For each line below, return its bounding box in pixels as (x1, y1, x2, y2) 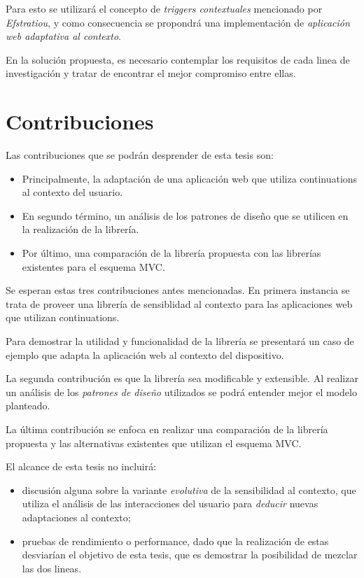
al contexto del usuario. (22, 185, 123, 199)
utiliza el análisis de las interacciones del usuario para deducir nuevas (22, 496, 318, 511)
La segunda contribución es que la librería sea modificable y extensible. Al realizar (6, 371, 358, 386)
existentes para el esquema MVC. (22, 259, 165, 274)
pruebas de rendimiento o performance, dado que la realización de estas (22, 533, 329, 548)
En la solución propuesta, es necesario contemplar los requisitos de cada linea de (6, 52, 350, 66)
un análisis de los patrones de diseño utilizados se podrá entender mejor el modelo (6, 384, 357, 399)
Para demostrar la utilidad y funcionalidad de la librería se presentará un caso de (6, 334, 354, 348)
